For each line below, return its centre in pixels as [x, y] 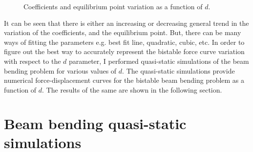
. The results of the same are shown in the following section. [132, 89]
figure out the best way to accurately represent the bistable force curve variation [124, 51]
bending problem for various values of [60, 70]
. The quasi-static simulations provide [179, 70]
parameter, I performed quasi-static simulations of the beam [159, 61]
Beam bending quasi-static [95, 123]
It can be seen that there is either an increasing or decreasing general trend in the [126, 23]
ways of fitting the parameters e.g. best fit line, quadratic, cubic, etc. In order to [124, 42]
